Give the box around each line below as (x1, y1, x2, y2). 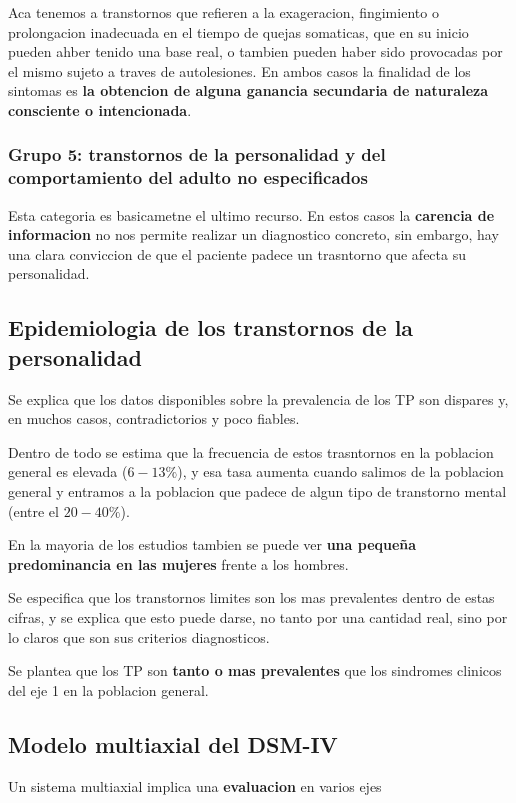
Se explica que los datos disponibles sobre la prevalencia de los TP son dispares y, (8, 388, 509, 409)
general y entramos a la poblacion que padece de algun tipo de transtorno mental (8, 481, 507, 502)
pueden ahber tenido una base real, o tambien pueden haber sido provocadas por (8, 41, 503, 62)
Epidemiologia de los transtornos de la (8, 312, 414, 343)
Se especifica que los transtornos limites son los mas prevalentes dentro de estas (8, 587, 495, 608)
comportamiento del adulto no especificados (8, 165, 368, 190)
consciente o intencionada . (8, 99, 192, 120)
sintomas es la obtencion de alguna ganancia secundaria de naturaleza (8, 80, 488, 101)
